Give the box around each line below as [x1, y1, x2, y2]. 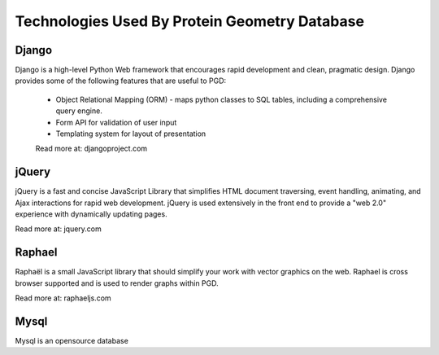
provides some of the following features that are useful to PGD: [15, 76, 227, 85]
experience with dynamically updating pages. [15, 209, 167, 219]
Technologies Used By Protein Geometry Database [15, 12, 365, 30]
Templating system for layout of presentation [55, 129, 206, 138]
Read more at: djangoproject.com [35, 143, 148, 154]
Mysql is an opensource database [15, 336, 129, 346]
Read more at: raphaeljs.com [15, 293, 111, 303]
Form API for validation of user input [55, 117, 177, 127]
